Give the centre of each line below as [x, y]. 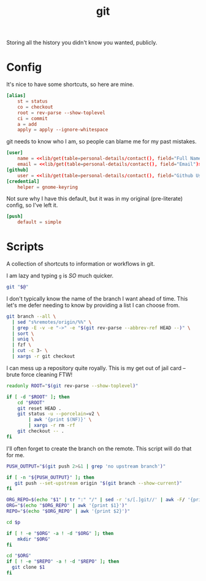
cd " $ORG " [19, 556]
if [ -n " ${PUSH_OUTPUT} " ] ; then [51, 477]
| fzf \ [22, 345]
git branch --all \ [31, 316]
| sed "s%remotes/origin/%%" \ [52, 322]
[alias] [16, 96]
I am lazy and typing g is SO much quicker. [60, 276]
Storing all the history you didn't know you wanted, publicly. [82, 43]
